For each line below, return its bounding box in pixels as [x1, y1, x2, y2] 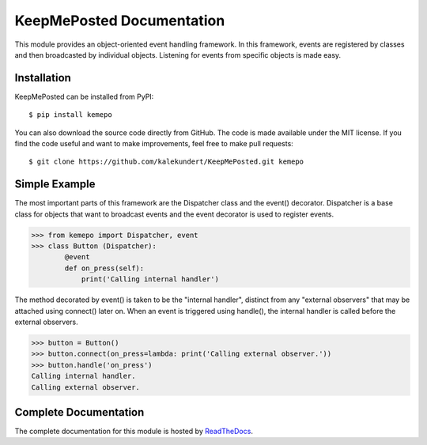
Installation [14, 71, 71, 85]
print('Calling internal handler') [81, 275, 219, 284]
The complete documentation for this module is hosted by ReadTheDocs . [14, 427, 253, 436]
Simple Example [14, 178, 96, 191]
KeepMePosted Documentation [14, 12, 225, 29]
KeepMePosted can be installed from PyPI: [14, 92, 154, 101]
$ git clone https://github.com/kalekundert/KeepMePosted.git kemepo [28, 157, 304, 166]
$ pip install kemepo [28, 111, 112, 119]
